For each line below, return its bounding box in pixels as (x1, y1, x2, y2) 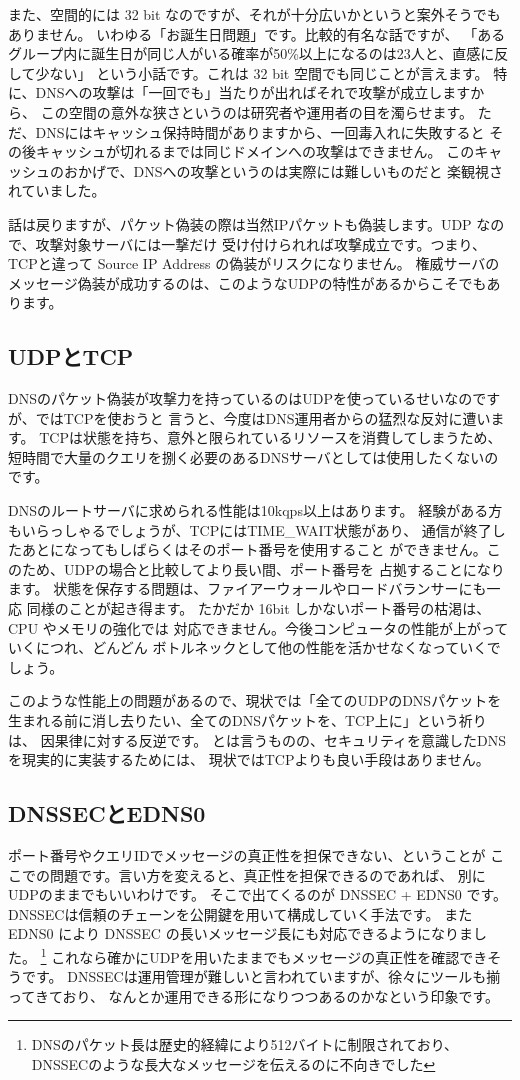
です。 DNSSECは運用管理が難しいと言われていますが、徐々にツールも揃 (21, 966, 501, 987)
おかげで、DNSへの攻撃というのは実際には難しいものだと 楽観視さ (63, 160, 504, 181)
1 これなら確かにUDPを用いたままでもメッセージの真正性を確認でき (40, 943, 488, 967)
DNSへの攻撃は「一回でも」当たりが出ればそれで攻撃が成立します (35, 82, 471, 103)
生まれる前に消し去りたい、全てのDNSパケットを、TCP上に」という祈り (8, 710, 487, 731)
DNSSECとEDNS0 (8, 798, 206, 829)
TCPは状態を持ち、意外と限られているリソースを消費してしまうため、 (39, 427, 502, 448)
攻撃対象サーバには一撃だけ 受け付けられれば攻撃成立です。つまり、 (35, 233, 486, 254)
